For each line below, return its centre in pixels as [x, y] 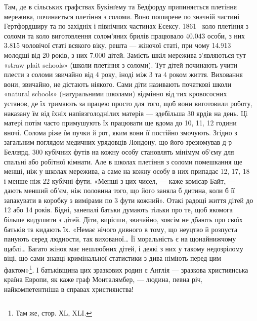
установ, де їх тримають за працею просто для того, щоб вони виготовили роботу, [128, 103]
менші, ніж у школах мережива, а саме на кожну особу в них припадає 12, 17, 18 [127, 171]
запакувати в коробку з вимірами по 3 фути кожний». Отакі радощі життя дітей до [128, 200]
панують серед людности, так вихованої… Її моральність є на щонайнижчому [120, 239]
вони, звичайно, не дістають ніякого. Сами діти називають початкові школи [118, 84]
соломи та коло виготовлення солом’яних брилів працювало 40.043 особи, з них [125, 35]
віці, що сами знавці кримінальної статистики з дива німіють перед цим [113, 258]
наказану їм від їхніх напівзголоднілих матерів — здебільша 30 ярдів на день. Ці [126, 113]
